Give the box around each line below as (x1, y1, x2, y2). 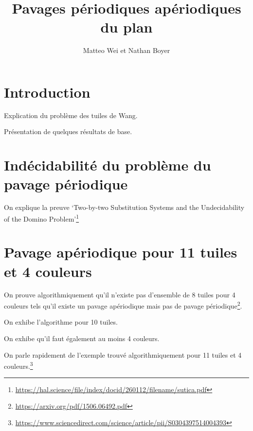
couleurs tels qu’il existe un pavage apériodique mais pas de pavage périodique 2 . (4, 299, 242, 310)
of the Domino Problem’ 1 (4, 212, 79, 224)
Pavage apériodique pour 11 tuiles (4, 242, 237, 262)
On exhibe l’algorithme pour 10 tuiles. (4, 317, 118, 327)
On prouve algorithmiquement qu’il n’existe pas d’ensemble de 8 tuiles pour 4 (4, 289, 235, 299)
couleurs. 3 (4, 360, 33, 371)
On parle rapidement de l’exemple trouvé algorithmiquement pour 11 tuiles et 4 (4, 349, 242, 360)
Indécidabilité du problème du (4, 155, 211, 175)
